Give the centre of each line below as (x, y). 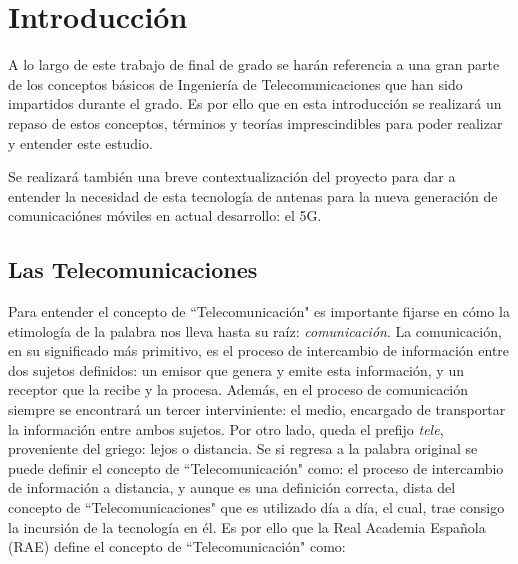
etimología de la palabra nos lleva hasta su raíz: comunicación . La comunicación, (255, 330)
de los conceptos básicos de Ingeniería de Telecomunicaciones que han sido (235, 83)
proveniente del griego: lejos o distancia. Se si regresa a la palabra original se (243, 448)
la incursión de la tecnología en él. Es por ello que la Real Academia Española (247, 526)
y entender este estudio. (80, 142)
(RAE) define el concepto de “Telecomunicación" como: (177, 546)
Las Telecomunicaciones (133, 269)
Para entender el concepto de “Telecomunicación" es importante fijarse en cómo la (259, 311)
